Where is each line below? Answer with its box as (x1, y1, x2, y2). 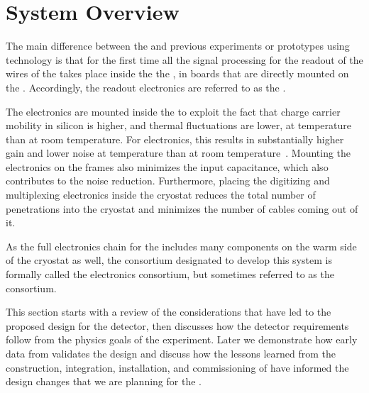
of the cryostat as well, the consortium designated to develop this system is (6, 253, 332, 267)
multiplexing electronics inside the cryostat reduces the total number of (6, 187, 316, 202)
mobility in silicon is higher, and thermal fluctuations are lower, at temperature (6, 118, 351, 133)
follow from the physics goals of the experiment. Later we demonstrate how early (6, 332, 358, 347)
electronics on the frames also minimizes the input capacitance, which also (6, 159, 329, 174)
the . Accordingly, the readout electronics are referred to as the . (6, 79, 286, 94)
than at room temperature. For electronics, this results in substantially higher (6, 131, 344, 146)
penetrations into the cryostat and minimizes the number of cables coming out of (6, 201, 358, 216)
